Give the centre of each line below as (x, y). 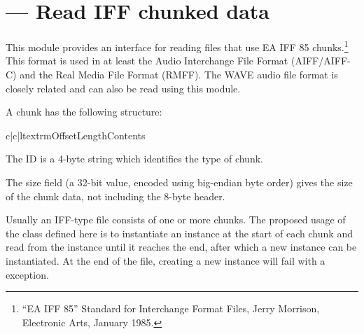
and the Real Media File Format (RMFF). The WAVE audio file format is (179, 74)
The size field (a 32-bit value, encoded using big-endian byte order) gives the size (179, 182)
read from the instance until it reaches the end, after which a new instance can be (181, 247)
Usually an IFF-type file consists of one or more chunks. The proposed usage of (176, 220)
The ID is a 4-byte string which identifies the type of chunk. (134, 159)
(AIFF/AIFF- (321, 61)
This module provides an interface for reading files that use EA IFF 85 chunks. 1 (177, 46)
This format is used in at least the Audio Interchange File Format (147, 61)
